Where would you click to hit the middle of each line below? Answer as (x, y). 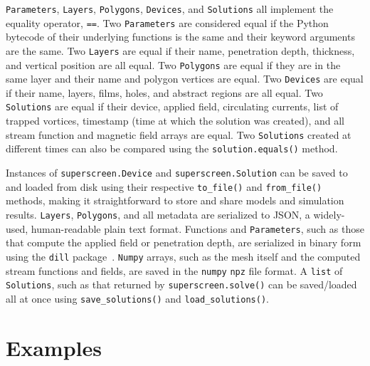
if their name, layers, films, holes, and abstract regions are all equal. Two (164, 92)
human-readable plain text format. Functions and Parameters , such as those (197, 228)
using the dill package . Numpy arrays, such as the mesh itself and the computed (183, 256)
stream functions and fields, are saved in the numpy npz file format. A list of (174, 270)
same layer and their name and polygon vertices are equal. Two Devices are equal (185, 79)
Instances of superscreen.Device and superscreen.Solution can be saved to (177, 173)
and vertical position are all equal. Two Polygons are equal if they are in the (173, 64)
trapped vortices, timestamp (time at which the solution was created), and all (175, 121)
